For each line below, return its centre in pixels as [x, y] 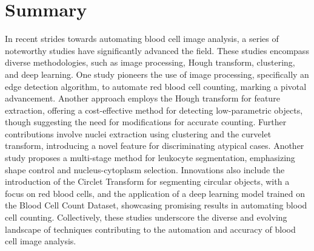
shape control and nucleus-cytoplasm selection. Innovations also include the [145, 169]
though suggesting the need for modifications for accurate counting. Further [146, 122]
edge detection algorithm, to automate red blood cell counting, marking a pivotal [156, 86]
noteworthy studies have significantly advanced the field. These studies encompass [157, 50]
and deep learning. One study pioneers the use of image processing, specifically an [157, 74]
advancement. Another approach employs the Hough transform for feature [142, 98]
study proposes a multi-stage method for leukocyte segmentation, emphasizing [150, 158]
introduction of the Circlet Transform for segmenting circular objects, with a [147, 181]
